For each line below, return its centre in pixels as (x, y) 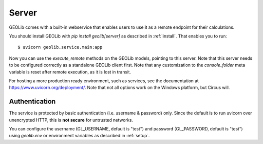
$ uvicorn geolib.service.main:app (60, 47)
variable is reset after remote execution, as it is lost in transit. (70, 72)
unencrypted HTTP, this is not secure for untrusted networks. (71, 120)
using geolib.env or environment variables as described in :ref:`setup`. (79, 136)
